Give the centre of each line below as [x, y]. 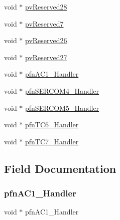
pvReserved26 [46, 40]
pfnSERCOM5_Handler [62, 107]
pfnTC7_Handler [52, 141]
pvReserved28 [46, 7]
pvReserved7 [44, 23]
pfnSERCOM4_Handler [62, 90]
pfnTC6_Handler [52, 125]
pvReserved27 [46, 57]
